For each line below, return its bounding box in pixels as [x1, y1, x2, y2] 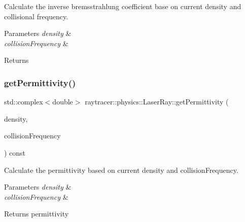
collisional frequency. [4, 11, 68, 21]
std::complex [4, 96, 43, 107]
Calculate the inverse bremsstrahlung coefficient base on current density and [4, 1, 241, 11]
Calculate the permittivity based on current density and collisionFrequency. [4, 164, 238, 175]
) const [4, 147, 26, 158]
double [52, 96, 73, 107]
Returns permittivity [4, 208, 69, 219]
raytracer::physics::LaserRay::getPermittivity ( [85, 96, 229, 107]
